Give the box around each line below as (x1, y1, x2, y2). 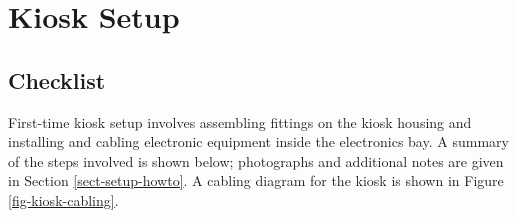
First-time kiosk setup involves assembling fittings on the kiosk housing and (8, 111, 472, 132)
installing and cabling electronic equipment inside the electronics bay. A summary (8, 131, 509, 152)
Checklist (8, 64, 106, 95)
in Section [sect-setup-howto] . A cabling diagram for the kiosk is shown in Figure (8, 170, 504, 191)
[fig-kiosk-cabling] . (8, 189, 119, 210)
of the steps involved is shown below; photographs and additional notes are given (8, 150, 504, 171)
